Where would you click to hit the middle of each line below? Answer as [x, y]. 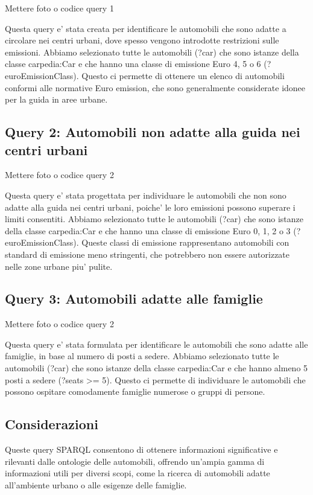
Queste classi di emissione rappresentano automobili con [185, 242]
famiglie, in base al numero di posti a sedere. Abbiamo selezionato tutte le [142, 356]
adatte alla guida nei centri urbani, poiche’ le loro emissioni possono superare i [150, 207]
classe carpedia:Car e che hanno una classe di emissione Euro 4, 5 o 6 [133, 64]
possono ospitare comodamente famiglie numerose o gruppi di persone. [135, 391]
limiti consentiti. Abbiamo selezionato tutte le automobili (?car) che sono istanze [154, 219]
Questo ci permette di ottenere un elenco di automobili [183, 75]
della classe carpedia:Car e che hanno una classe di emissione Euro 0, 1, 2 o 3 [148, 230]
